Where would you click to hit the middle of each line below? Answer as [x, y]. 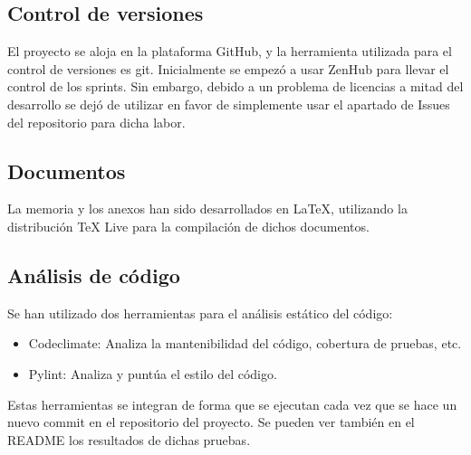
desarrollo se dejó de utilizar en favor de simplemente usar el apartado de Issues [229, 104]
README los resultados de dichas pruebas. [129, 439]
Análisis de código [94, 275]
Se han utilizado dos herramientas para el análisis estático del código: [200, 313]
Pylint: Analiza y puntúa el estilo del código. [153, 373]
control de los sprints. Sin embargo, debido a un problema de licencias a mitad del [235, 86]
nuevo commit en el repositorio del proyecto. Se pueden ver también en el [211, 422]
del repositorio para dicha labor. [96, 122]
